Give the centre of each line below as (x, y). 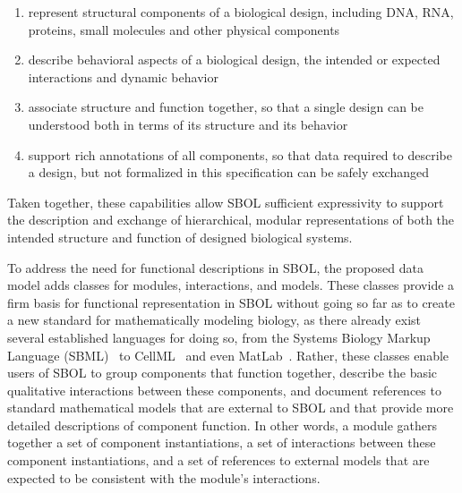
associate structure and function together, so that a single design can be (226, 107)
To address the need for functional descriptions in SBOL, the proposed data (215, 267)
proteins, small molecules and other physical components (184, 29)
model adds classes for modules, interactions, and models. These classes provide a (231, 285)
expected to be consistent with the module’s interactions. (164, 477)
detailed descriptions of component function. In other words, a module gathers (222, 425)
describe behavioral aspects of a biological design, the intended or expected (234, 59)
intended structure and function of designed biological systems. (180, 237)
